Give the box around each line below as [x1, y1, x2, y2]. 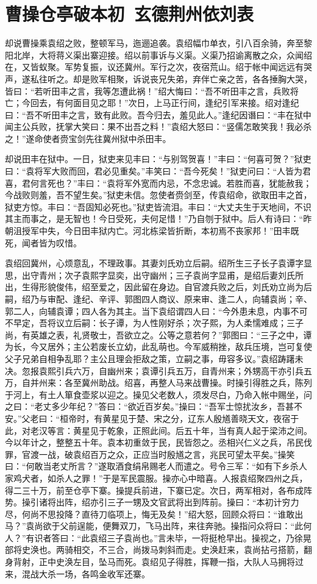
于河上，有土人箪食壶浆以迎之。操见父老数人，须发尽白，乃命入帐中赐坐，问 [5, 388, 312, 401]
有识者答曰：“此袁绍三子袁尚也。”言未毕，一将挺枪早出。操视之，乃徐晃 [26, 531, 312, 544]
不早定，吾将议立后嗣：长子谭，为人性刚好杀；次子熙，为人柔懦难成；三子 [5, 316, 304, 329]
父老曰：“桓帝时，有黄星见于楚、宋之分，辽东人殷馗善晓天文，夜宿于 [21, 411, 299, 424]
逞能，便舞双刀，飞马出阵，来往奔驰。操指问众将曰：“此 [77, 519, 304, 532]
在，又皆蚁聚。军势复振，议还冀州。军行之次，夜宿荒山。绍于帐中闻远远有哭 [5, 60, 312, 73]
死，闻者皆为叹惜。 [5, 236, 82, 249]
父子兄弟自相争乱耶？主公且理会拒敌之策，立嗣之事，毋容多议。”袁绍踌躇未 [5, 352, 304, 365]
